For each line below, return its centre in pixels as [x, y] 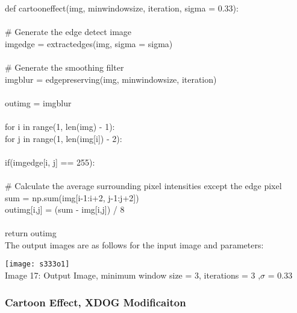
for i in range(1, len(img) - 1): [60, 126]
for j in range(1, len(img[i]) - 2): [64, 138]
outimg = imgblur [38, 102]
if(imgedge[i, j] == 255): [50, 162]
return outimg [31, 233]
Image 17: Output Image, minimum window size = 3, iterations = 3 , [133, 275]
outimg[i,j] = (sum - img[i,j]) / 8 [65, 209]
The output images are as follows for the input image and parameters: [134, 244]
